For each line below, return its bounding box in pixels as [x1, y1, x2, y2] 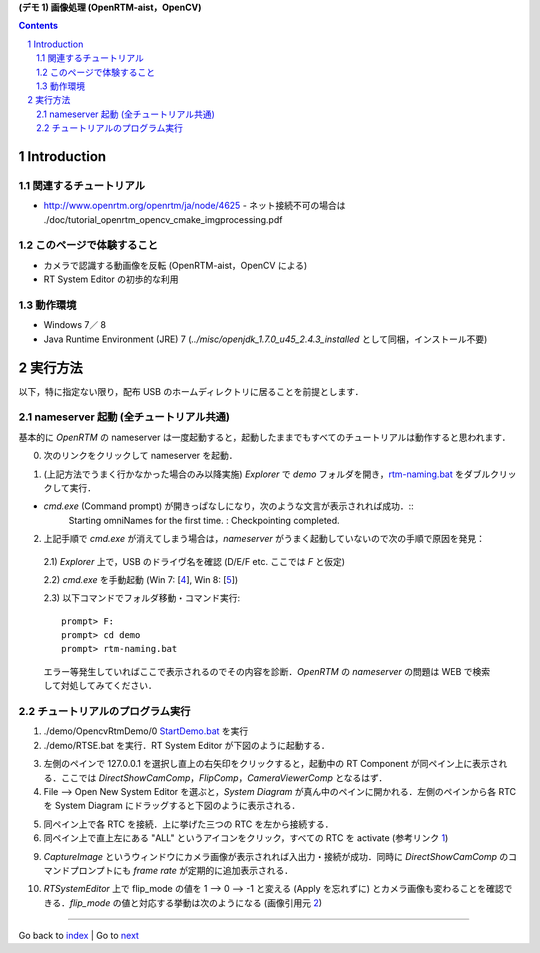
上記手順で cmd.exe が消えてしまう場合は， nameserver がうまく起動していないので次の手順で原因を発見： [43, 533, 485, 545]
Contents [18, 20, 59, 32]
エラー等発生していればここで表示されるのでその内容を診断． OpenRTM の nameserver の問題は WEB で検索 [43, 665, 491, 677]
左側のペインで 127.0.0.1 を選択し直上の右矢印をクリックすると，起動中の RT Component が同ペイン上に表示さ [43, 758, 499, 770]
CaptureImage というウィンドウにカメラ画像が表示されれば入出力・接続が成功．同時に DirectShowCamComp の [43, 850, 509, 862]
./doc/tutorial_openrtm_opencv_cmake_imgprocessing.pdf [43, 213, 283, 225]
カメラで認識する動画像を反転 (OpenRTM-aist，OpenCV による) [43, 259, 308, 271]
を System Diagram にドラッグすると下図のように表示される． [43, 800, 301, 812]
